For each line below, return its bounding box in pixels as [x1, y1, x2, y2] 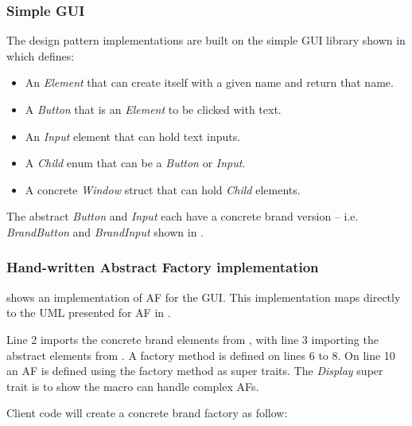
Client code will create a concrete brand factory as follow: [6, 405, 288, 421]
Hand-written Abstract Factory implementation [6, 257, 319, 277]
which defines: [6, 47, 75, 64]
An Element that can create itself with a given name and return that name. [25, 74, 394, 91]
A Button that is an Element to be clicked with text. [25, 101, 282, 117]
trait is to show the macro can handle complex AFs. [6, 377, 259, 394]
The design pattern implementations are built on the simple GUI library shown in [6, 32, 406, 49]
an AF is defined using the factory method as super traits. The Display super [6, 362, 383, 379]
